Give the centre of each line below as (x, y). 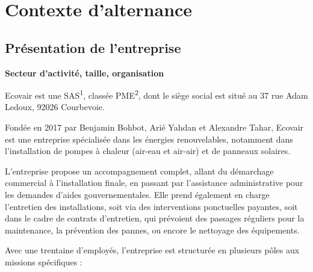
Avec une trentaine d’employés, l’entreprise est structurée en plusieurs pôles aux (152, 250)
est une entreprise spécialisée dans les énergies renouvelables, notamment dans (149, 139)
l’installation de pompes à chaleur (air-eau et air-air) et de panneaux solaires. (148, 151)
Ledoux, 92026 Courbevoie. (55, 107)
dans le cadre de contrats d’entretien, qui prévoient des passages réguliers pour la (155, 218)
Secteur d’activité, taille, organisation (85, 73)
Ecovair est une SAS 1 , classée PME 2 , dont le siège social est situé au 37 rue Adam (156, 94)
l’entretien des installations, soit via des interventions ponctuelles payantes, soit (151, 206)
